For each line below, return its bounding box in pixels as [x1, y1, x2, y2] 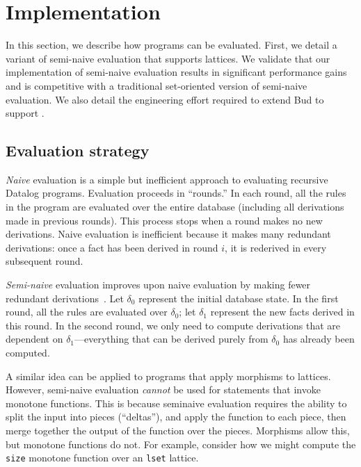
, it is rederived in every [225, 240, 327, 254]
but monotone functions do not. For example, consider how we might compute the [6, 436, 356, 451]
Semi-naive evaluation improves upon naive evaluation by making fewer [6, 277, 311, 292]
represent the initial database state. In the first [138, 290, 339, 305]
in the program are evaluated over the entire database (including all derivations [6, 199, 344, 214]
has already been [282, 331, 355, 346]
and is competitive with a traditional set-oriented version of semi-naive [6, 78, 307, 92]
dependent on [6, 331, 63, 346]
